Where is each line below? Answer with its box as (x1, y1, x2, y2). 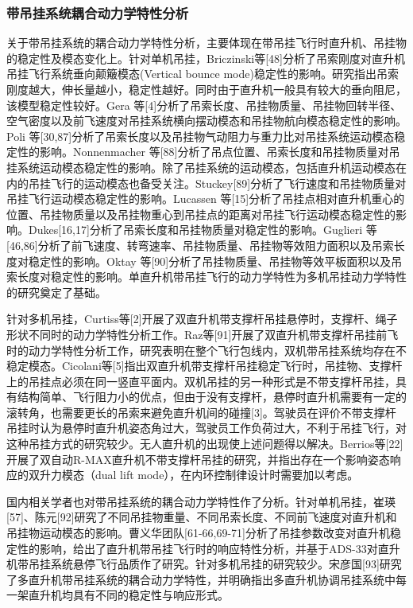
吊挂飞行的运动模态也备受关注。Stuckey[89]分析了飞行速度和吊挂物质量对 (28, 174, 407, 191)
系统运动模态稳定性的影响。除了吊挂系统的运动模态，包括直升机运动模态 (17, 158, 396, 175)
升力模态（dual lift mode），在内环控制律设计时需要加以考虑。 (39, 466, 359, 483)
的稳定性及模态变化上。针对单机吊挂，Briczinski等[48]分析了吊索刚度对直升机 (6, 49, 405, 66)
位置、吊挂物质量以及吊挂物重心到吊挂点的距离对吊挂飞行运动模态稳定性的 (6, 205, 396, 222)
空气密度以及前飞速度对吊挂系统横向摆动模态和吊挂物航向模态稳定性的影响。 (6, 112, 407, 129)
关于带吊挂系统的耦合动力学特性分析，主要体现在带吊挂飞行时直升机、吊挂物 (6, 34, 407, 51)
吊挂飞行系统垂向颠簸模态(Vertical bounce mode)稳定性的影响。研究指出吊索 (6, 65, 399, 82)
